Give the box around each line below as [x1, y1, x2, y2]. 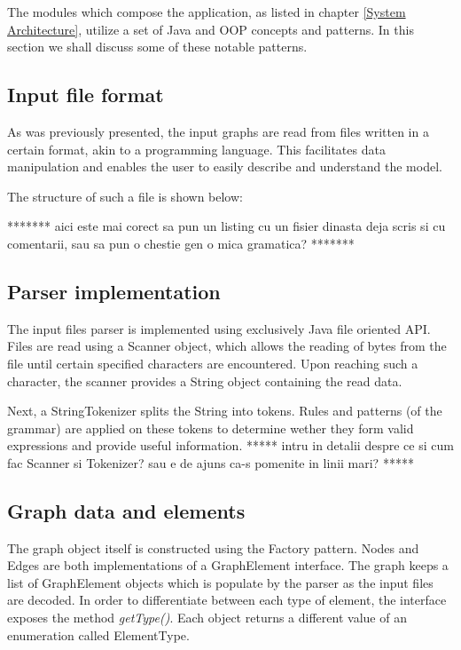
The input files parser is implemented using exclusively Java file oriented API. [7, 319, 431, 337]
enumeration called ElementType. [7, 625, 190, 644]
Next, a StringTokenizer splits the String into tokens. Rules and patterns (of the [7, 401, 442, 420]
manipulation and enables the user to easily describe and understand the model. [7, 157, 442, 176]
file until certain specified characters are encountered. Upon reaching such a [7, 353, 418, 372]
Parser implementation [7, 277, 221, 305]
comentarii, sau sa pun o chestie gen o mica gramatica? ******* [7, 234, 355, 252]
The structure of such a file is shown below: [7, 186, 243, 205]
